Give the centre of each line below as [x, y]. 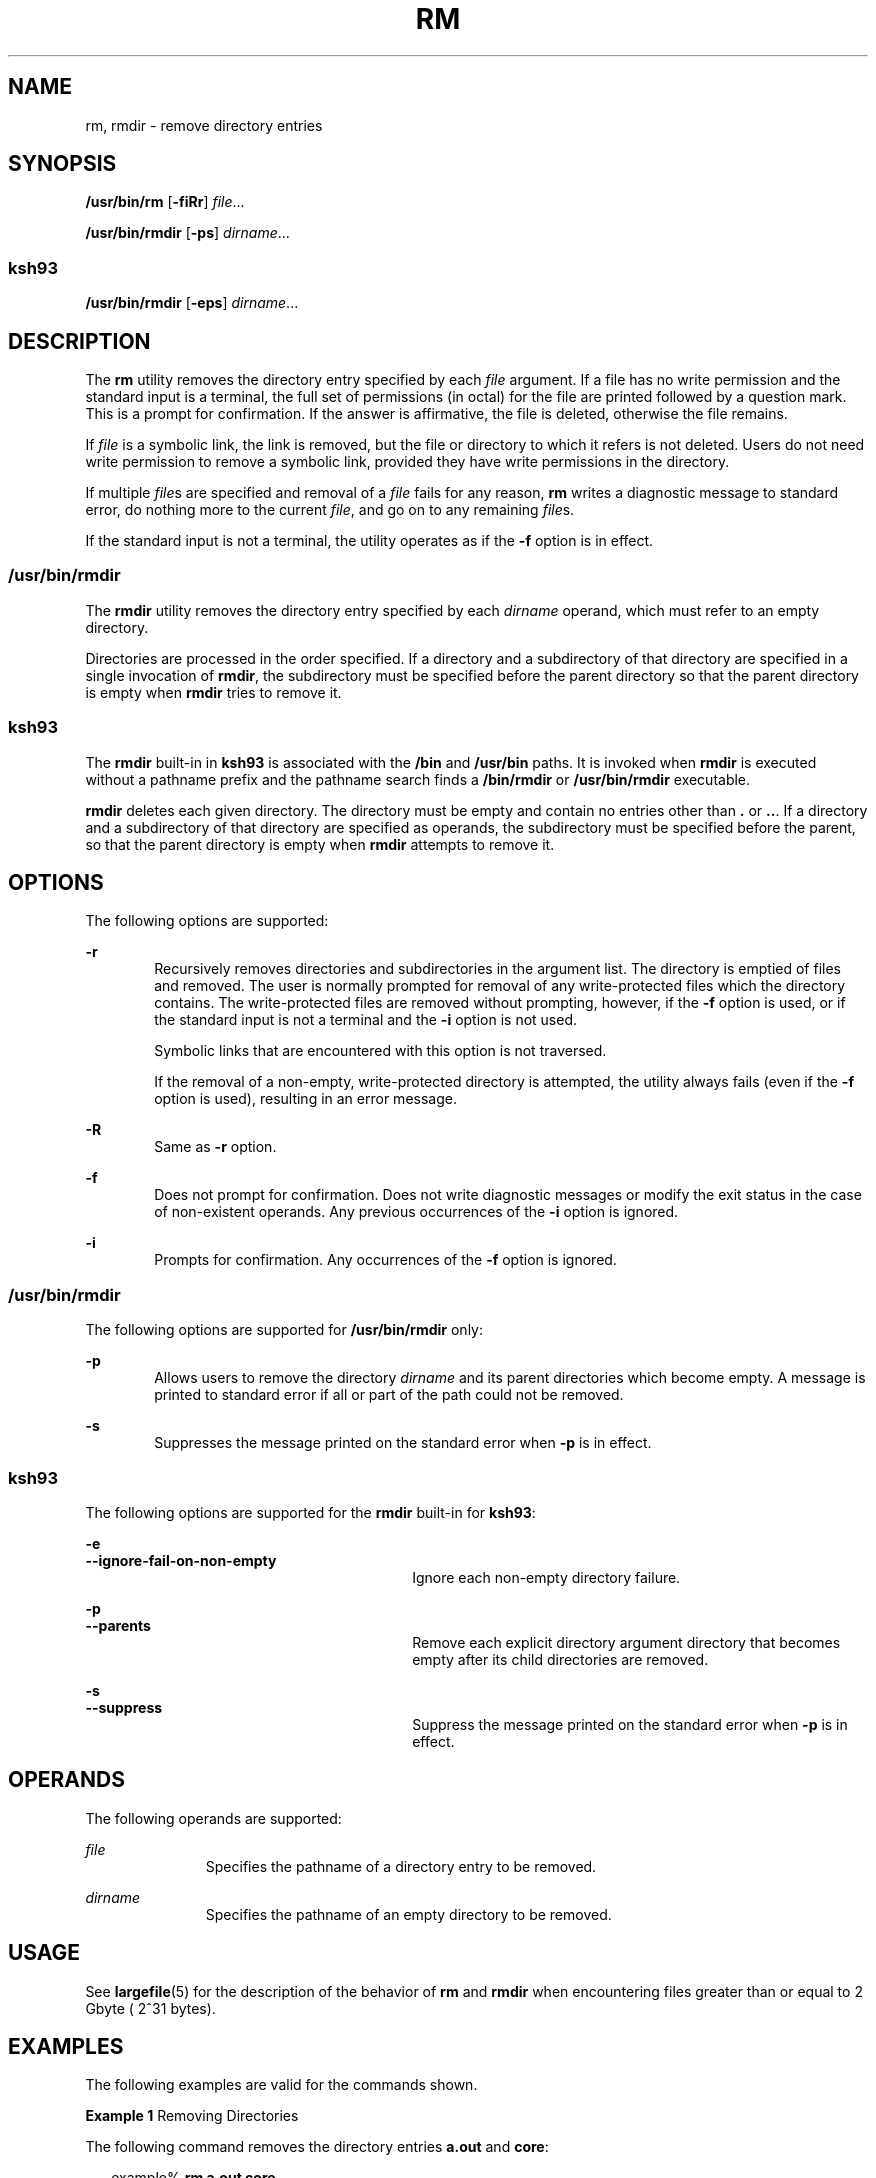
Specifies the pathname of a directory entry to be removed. [401, 1866]
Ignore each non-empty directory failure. [546, 1577]
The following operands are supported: [213, 1818]
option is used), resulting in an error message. [305, 1099]
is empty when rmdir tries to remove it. [213, 692]
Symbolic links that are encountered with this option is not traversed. [380, 1051]
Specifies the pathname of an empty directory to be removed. [408, 1914]
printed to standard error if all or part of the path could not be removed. [389, 1395]
